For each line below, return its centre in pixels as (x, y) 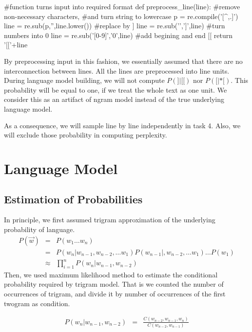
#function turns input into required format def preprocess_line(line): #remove (122, 6)
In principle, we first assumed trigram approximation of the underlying (110, 220)
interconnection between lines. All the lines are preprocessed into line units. (117, 70)
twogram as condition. (37, 303)
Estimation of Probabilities (73, 199)
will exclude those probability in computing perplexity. (86, 135)
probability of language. (39, 229)
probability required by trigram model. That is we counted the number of (114, 284)
